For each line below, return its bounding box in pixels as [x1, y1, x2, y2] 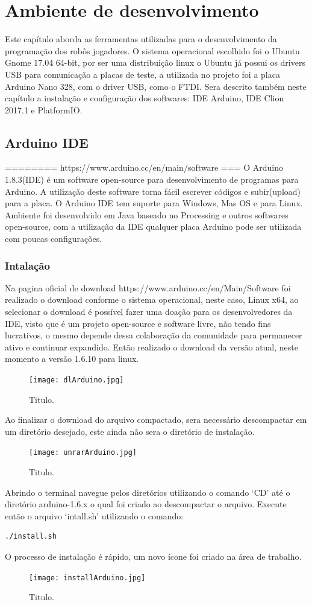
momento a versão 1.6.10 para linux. [5, 352, 139, 365]
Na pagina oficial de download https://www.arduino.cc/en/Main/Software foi [5, 281, 291, 294]
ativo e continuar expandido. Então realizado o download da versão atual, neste [5, 340, 298, 353]
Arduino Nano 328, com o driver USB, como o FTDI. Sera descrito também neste [5, 80, 307, 92]
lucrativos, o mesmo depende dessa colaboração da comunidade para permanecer [5, 329, 302, 341]
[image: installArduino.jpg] [29, 573, 146, 582]
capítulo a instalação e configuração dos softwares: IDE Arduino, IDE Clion [5, 92, 284, 104]
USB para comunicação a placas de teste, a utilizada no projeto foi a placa [5, 68, 280, 80]
